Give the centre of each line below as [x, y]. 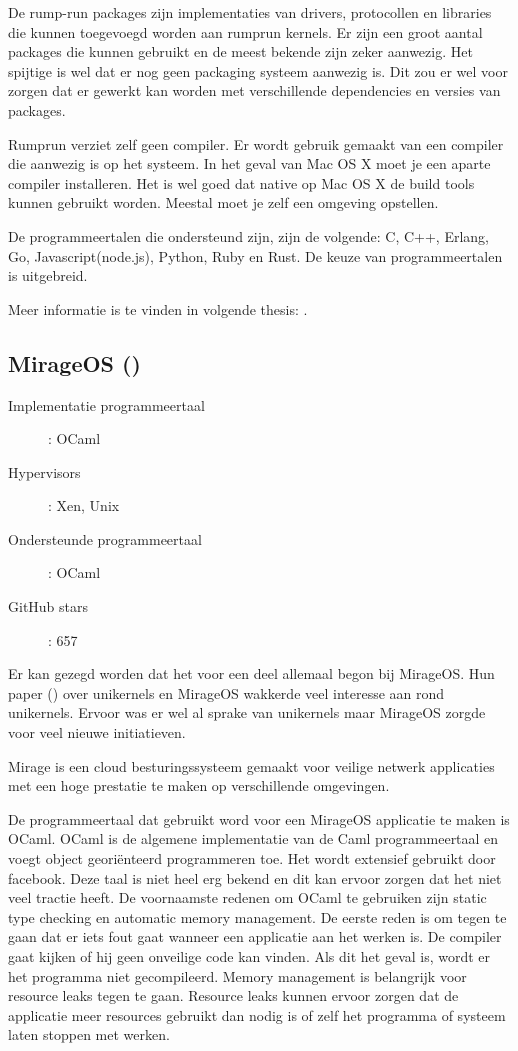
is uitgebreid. [48, 275]
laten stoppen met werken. [89, 1034]
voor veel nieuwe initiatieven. [97, 732]
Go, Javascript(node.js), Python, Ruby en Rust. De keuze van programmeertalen [255, 255]
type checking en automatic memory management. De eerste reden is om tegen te [257, 916]
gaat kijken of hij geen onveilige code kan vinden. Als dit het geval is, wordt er [249, 955]
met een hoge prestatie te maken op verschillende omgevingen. [199, 785]
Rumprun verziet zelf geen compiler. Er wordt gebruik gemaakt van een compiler [256, 143]
